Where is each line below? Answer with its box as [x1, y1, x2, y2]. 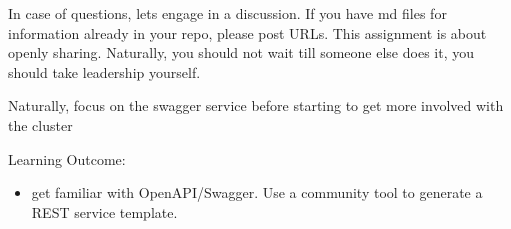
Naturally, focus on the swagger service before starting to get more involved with [8, 95, 504, 116]
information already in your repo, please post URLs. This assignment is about [8, 22, 487, 43]
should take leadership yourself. [8, 61, 201, 82]
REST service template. [31, 201, 178, 222]
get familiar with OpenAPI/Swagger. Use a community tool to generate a [31, 182, 483, 203]
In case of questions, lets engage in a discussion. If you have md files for [8, 3, 447, 23]
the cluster [8, 114, 73, 135]
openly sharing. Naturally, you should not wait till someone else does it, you [8, 42, 474, 63]
